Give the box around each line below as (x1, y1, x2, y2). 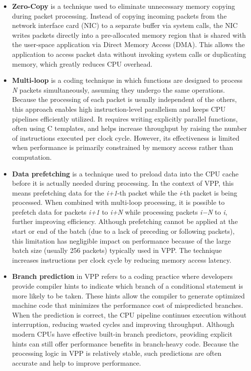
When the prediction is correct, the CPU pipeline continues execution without (12, 309, 247, 320)
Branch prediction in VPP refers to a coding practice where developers (12, 271, 233, 281)
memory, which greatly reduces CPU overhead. (12, 58, 153, 69)
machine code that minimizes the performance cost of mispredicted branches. (12, 300, 243, 310)
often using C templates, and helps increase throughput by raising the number (12, 123, 247, 133)
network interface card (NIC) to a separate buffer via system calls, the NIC (12, 20, 238, 30)
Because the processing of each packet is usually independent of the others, (12, 94, 237, 104)
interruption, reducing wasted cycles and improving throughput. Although (12, 319, 234, 329)
